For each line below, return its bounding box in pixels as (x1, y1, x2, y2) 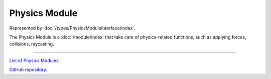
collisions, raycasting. (9, 41, 55, 47)
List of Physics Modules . (9, 57, 60, 63)
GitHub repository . (9, 66, 48, 72)
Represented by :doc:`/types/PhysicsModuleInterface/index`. (9, 25, 135, 31)
